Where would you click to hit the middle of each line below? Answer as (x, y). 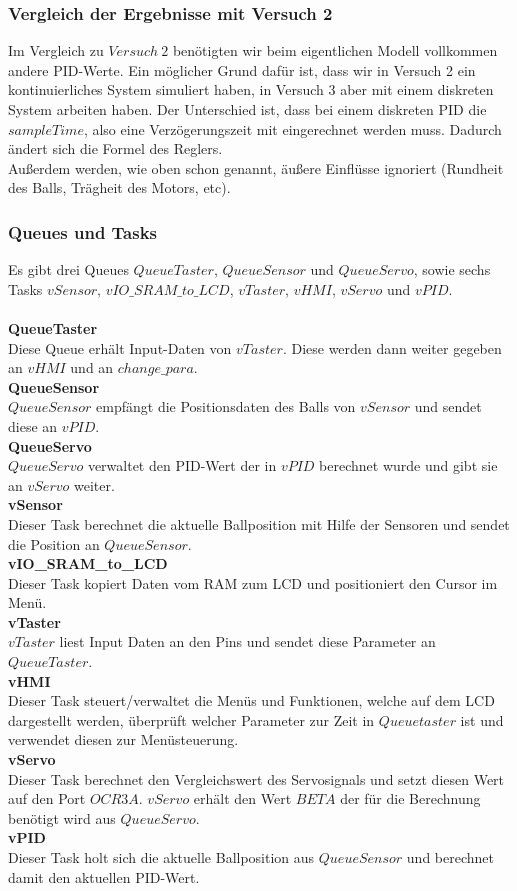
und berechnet (450, 857)
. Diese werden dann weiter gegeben (392, 347)
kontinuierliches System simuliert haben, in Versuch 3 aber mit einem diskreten (251, 89)
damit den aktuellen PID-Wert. (104, 876)
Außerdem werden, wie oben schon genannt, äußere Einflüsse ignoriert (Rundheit (256, 167)
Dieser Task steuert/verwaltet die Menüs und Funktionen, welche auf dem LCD (251, 700)
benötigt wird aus (62, 817)
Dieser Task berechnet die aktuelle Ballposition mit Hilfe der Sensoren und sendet (259, 523)
